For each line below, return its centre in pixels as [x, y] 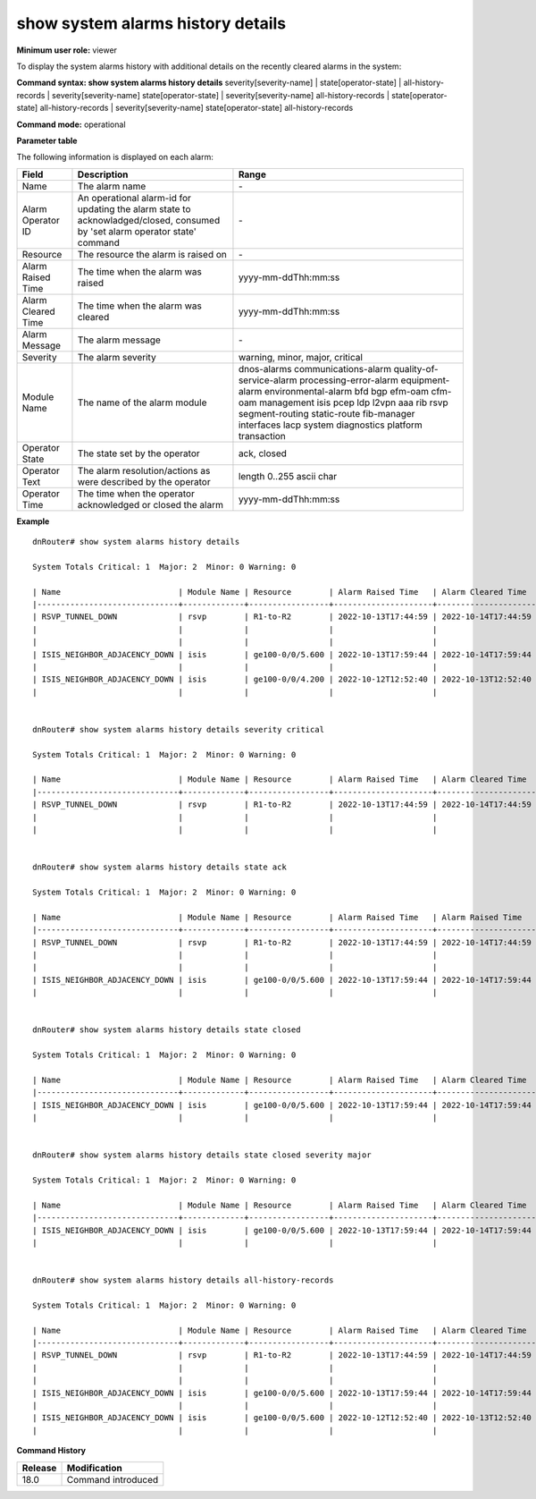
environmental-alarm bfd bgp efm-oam [346, 391]
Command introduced [113, 1479]
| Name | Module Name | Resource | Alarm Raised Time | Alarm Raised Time [277, 917]
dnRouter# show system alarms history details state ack [160, 867]
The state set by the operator [138, 453]
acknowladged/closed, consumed [149, 220]
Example [33, 521]
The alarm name [112, 186]
